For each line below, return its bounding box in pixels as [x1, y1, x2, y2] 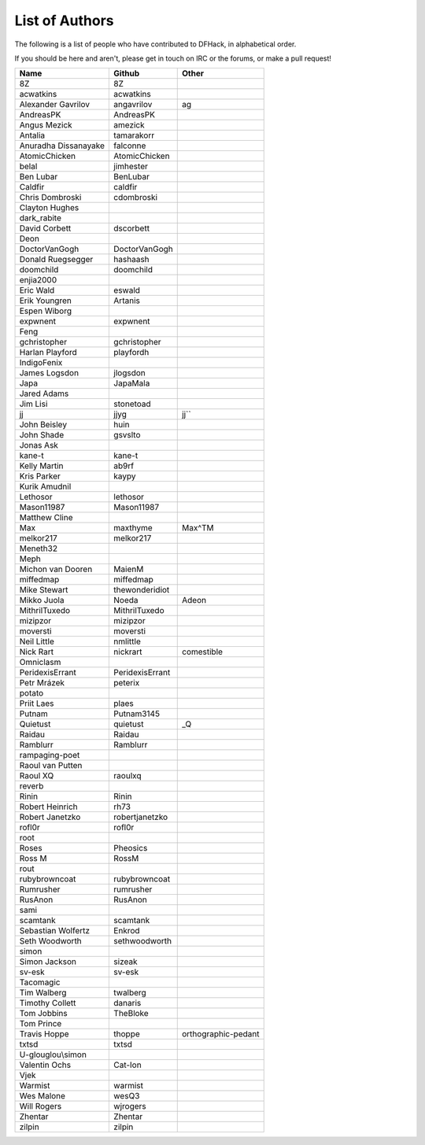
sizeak [113, 956, 138, 967]
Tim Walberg [19, 988, 67, 999]
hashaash [113, 254, 150, 265]
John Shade [19, 430, 65, 441]
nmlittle [113, 636, 141, 647]
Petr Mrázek [19, 678, 65, 689]
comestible [181, 646, 224, 657]
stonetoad [113, 398, 151, 409]
